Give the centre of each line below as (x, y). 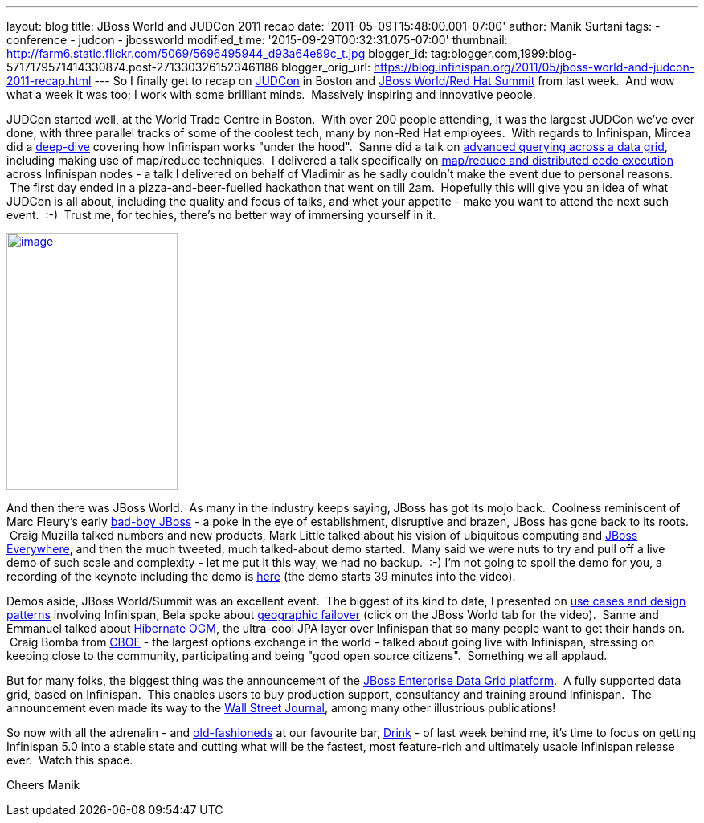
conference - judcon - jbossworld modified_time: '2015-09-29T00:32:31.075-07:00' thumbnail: (257, 40)
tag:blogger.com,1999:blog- (503, 53)
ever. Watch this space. (70, 760)
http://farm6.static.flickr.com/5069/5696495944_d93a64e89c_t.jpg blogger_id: (217, 53)
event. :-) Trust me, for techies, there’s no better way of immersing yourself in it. (221, 215)
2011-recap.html (49, 81)
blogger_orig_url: (326, 67)
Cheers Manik (43, 785)
